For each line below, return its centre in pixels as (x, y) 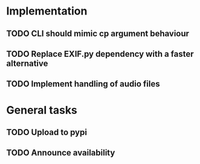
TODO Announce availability (61, 153)
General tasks (42, 110)
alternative (27, 63)
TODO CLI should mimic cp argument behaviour (98, 34)
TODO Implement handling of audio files (83, 84)
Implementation (47, 11)
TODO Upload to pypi (47, 132)
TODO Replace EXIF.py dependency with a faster (100, 54)
